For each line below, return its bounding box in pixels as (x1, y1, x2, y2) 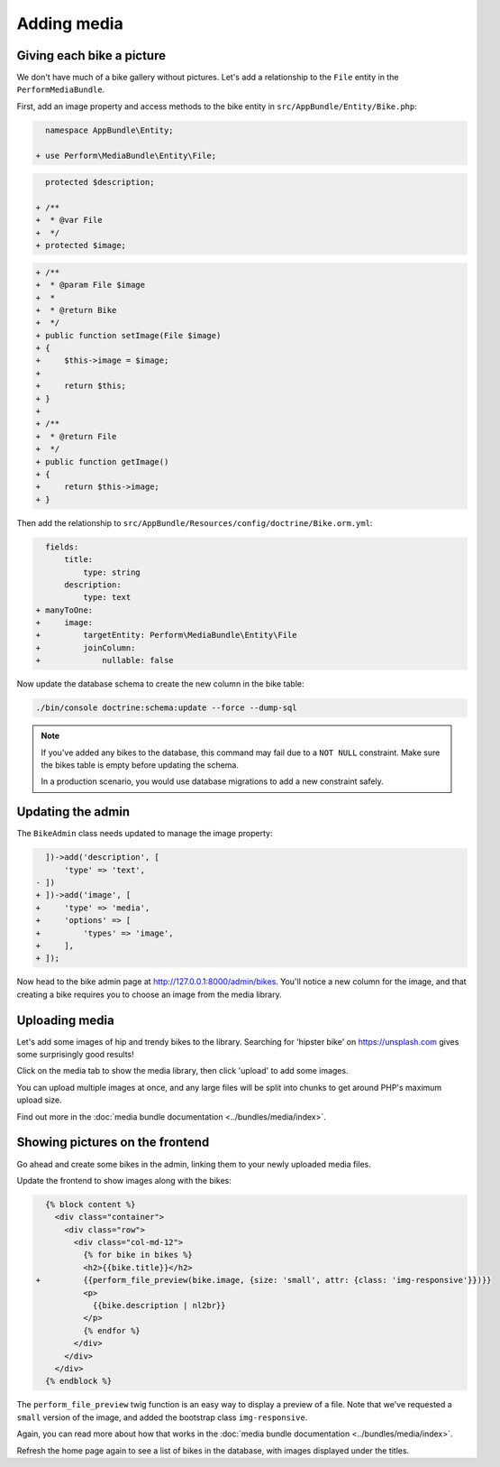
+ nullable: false (35, 655, 175, 666)
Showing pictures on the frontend (16, 1135, 210, 1150)
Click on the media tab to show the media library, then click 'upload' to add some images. (16, 1066, 349, 1076)
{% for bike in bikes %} (82, 1250, 193, 1260)
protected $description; (45, 177, 155, 188)
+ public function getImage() (35, 457, 169, 466)
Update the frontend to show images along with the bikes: (16, 1175, 232, 1186)
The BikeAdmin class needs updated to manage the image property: (16, 828, 273, 839)
